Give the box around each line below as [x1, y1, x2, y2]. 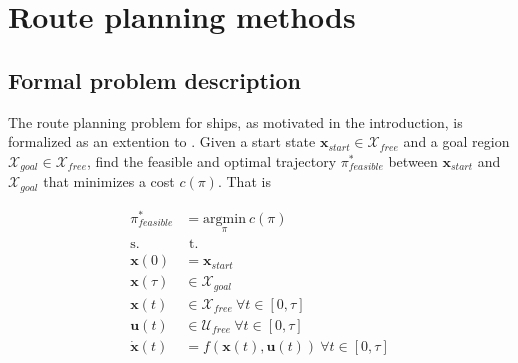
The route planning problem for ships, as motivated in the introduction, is [8, 111, 463, 132]
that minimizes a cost [43, 171, 175, 192]
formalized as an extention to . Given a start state [8, 131, 316, 152]
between [388, 150, 438, 171]
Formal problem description [8, 64, 302, 95]
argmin [203, 211, 246, 226]
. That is [217, 171, 271, 192]
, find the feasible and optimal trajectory [86, 150, 337, 171]
